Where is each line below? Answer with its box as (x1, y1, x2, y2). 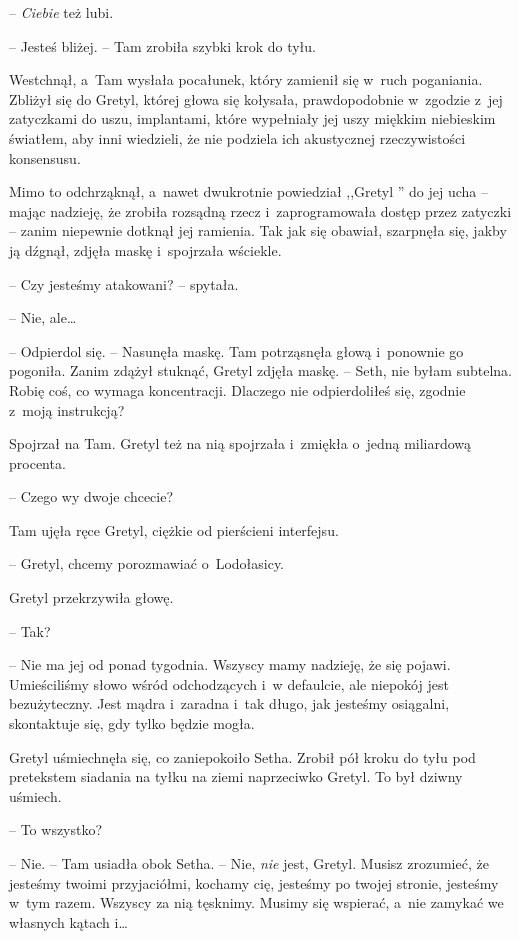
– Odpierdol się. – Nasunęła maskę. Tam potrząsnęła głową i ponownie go (9, 340, 464, 361)
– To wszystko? (9, 819, 103, 840)
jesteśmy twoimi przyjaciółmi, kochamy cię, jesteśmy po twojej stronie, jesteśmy (9, 872, 499, 893)
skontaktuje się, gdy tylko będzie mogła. (9, 713, 255, 734)
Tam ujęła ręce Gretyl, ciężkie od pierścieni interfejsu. (9, 519, 339, 540)
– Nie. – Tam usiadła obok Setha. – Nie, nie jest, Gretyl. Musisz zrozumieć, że (9, 853, 489, 873)
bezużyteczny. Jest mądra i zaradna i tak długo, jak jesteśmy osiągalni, (9, 693, 450, 714)
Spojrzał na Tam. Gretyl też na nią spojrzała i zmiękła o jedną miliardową (9, 433, 472, 454)
